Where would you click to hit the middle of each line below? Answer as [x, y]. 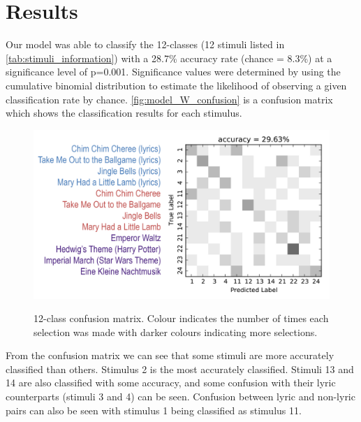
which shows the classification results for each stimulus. [124, 113]
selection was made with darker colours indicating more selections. [176, 332]
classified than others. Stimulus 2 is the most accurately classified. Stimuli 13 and [180, 369]
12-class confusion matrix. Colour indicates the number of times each [181, 318]
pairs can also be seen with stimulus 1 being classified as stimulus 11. [154, 410]
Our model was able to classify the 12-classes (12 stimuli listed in [145, 44]
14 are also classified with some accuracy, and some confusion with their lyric [171, 383]
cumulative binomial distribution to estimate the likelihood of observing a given [176, 85]
